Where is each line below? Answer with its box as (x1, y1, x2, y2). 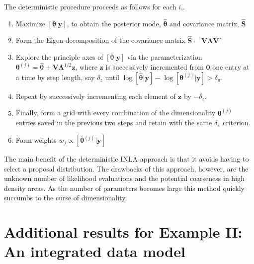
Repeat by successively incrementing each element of (15, 90, 176, 101)
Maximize (15, 18, 45, 28)
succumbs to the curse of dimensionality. (4, 192, 127, 203)
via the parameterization (127, 52, 202, 62)
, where (75, 62, 97, 72)
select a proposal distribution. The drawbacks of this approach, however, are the (4, 163, 249, 174)
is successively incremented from (105, 62, 204, 72)
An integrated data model (4, 241, 185, 262)
